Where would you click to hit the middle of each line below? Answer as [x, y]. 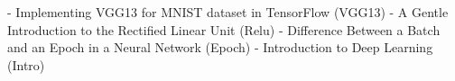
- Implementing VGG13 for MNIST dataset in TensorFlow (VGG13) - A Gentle [228, 12]
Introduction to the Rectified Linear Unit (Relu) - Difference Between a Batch [224, 29]
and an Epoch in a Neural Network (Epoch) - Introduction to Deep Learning [220, 47]
